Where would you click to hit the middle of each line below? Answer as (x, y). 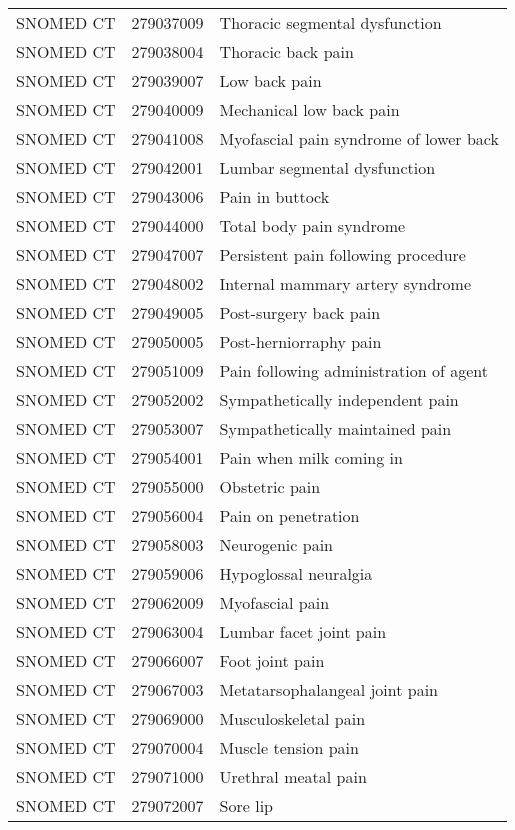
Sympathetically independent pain (339, 399)
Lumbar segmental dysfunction (327, 167)
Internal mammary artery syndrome (345, 283)
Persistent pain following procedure (342, 254)
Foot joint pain (272, 660)
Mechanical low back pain (309, 109)
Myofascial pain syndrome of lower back (359, 138)
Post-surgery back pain (300, 312)
